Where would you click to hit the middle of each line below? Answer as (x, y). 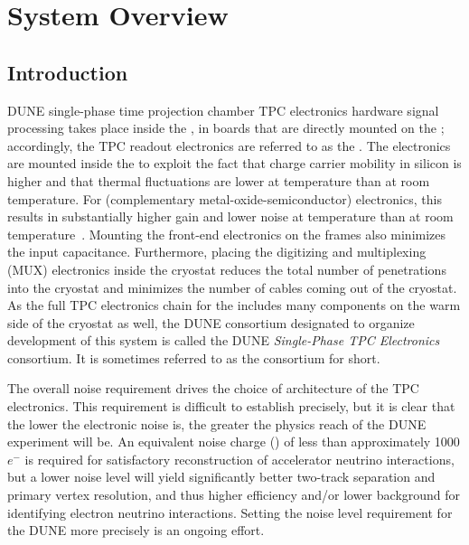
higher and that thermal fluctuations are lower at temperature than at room (219, 180)
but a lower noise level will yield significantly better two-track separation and (221, 477)
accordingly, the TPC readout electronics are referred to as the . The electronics (229, 145)
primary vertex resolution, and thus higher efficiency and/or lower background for (234, 495)
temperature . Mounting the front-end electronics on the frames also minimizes (227, 234)
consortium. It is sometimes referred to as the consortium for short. (194, 357)
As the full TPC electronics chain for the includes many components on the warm (234, 305)
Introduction (68, 72)
